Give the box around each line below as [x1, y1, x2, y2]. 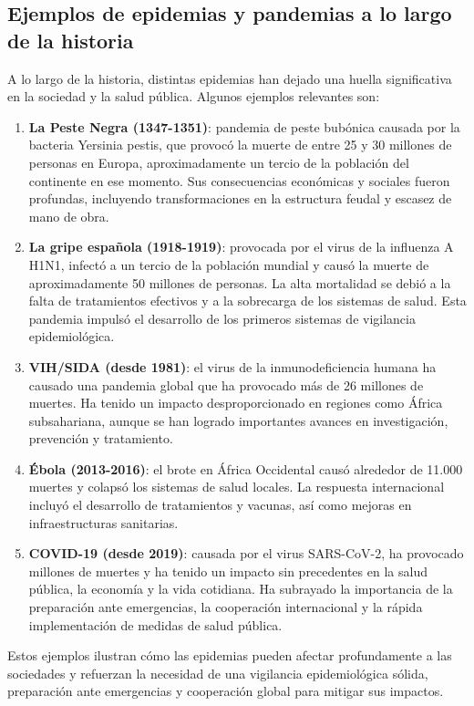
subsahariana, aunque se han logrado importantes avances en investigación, [28, 410, 448, 430]
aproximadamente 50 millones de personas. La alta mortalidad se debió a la [28, 273, 451, 292]
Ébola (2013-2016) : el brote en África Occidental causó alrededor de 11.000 [28, 459, 463, 478]
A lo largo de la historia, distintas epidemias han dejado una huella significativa [7, 68, 452, 88]
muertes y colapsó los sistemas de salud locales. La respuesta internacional [28, 477, 445, 496]
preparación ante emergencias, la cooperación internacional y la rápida [28, 597, 423, 617]
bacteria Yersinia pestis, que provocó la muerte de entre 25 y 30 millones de [28, 135, 452, 154]
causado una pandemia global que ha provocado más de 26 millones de [28, 375, 424, 394]
